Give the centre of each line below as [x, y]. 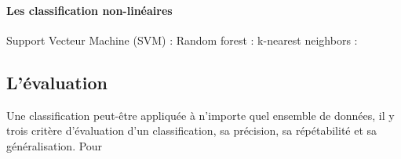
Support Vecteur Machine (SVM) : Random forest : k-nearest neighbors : [182, 40]
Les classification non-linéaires [89, 10]
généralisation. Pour [55, 145]
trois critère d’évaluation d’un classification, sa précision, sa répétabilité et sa [192, 130]
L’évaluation [57, 82]
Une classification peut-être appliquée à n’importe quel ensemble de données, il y [200, 115]
